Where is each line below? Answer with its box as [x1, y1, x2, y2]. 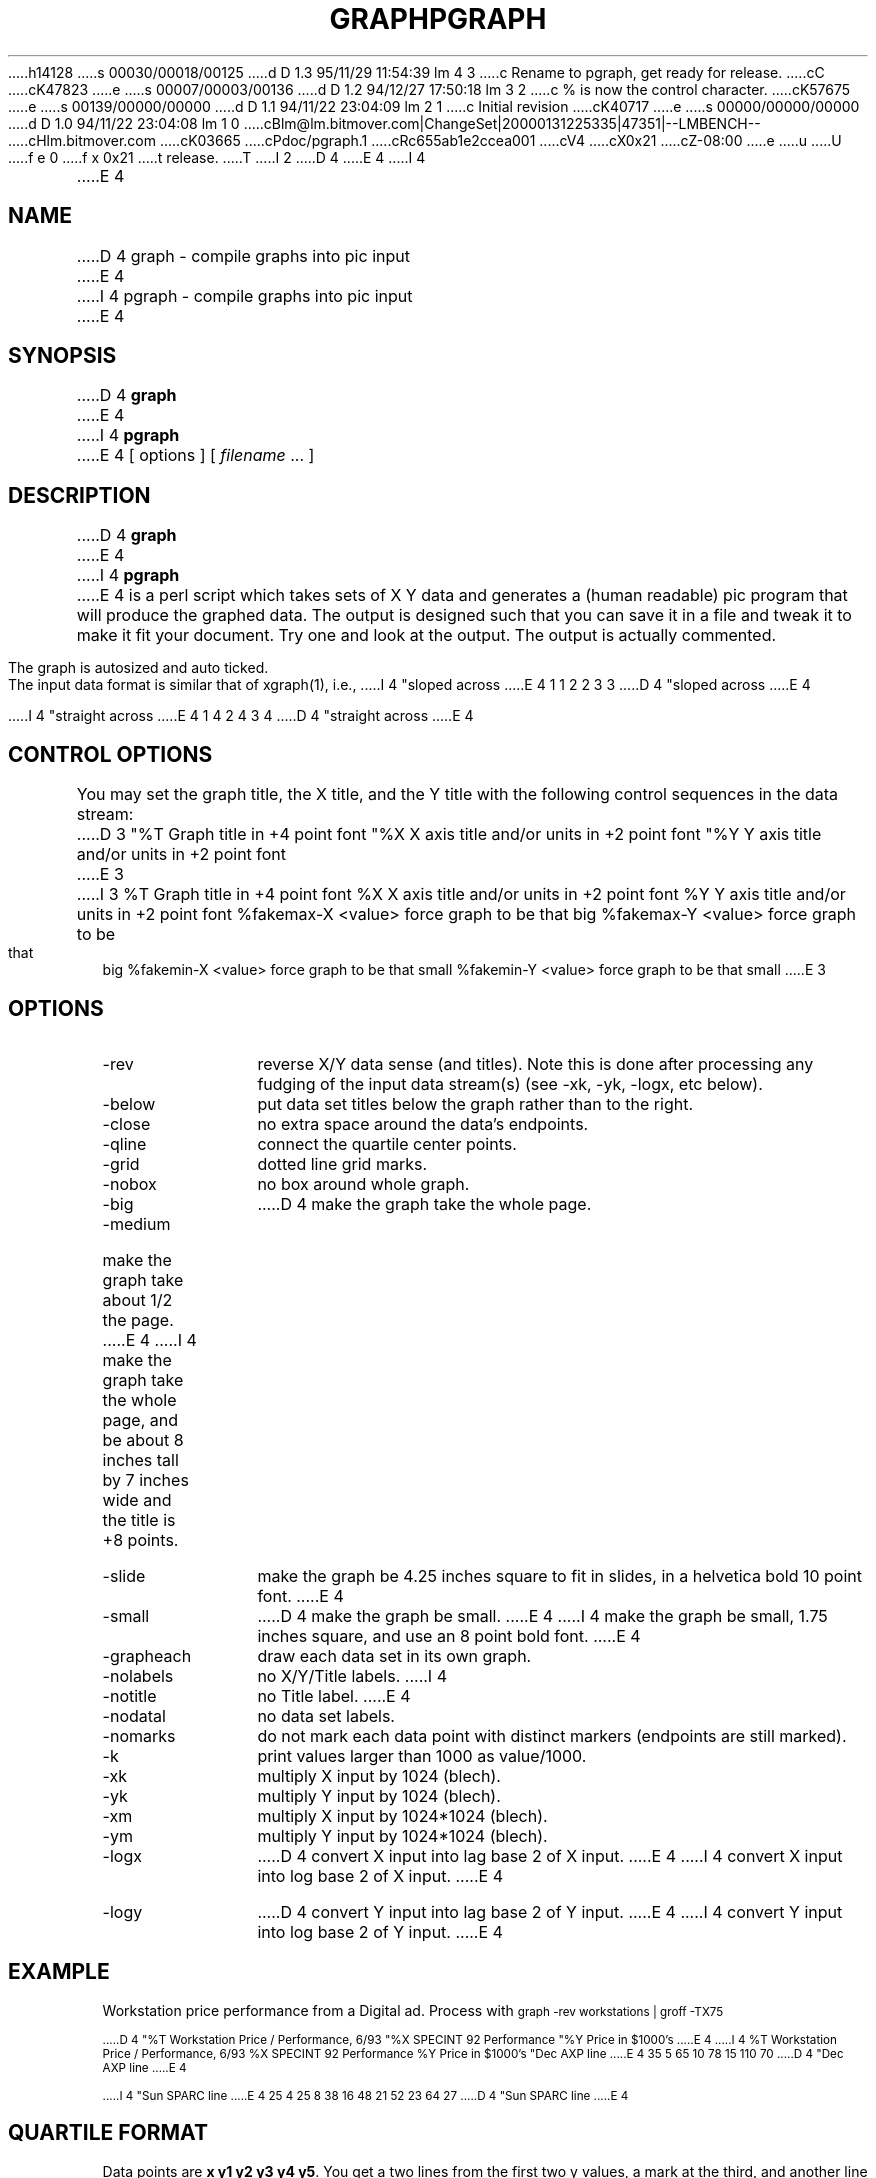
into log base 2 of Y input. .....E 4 [257, 1921, 503, 1942]
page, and [102, 1409, 179, 1430]
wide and [102, 1489, 172, 1510]
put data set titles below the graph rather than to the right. [257, 1093, 693, 1114]
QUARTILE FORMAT [8, 2120, 208, 2146]
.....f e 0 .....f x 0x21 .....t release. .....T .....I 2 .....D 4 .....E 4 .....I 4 [8, 148, 426, 166]
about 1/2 [102, 1289, 173, 1310]
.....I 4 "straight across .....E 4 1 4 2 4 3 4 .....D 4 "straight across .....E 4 [8, 707, 474, 725]
